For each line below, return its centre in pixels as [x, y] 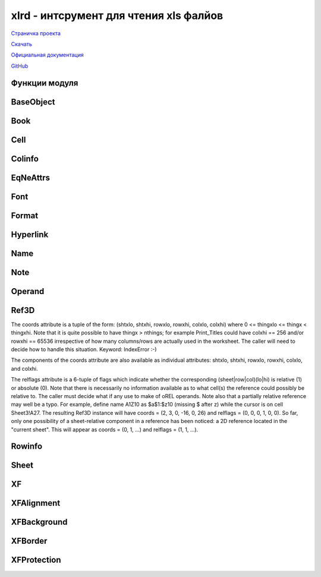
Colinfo [25, 158]
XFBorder [29, 541]
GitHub [20, 66]
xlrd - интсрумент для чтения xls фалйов [117, 15]
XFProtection [36, 560]
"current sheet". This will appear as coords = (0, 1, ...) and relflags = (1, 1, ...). [105, 429]
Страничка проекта [36, 33]
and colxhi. [24, 368]
